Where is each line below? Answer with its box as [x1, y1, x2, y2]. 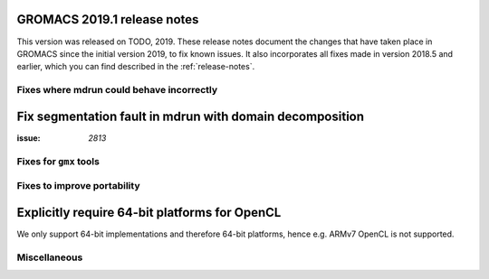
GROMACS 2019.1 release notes [16, 12, 199, 27]
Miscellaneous [16, 251, 83, 264]
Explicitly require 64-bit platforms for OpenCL [16, 204, 282, 220]
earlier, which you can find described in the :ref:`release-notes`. [16, 61, 255, 72]
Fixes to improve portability [16, 180, 140, 192]
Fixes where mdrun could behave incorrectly [16, 84, 218, 97]
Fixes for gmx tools [16, 154, 100, 167]
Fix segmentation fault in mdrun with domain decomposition [16, 108, 365, 124]
